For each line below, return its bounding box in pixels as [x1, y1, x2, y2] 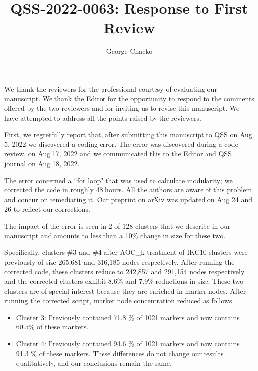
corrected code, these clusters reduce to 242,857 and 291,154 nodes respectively [4, 266, 245, 277]
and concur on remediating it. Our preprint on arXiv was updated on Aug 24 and [4, 194, 253, 204]
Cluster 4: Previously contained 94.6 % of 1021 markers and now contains [16, 338, 240, 348]
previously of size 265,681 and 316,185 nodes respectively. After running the [4, 256, 235, 267]
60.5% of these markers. [16, 322, 89, 332]
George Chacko [106, 46, 153, 56]
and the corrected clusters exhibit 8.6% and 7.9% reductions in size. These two [4, 276, 244, 286]
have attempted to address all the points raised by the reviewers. [4, 112, 201, 123]
